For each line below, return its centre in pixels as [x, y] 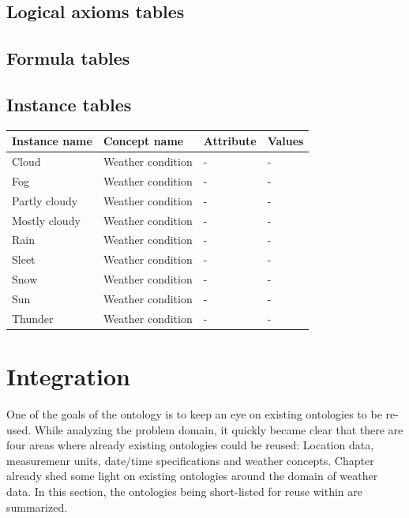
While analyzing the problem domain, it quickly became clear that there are [219, 429]
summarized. [37, 507]
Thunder [33, 318]
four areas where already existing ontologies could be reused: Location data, [190, 445]
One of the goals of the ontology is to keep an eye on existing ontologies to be [194, 414]
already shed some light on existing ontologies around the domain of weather [192, 476]
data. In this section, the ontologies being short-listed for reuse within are [184, 492]
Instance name [52, 141]
